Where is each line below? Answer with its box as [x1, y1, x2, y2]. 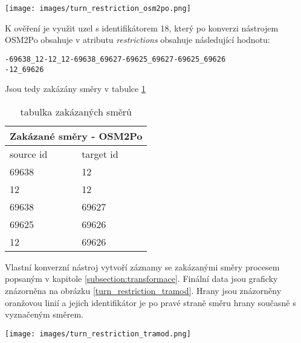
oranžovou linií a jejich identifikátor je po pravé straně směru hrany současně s [5, 296, 296, 309]
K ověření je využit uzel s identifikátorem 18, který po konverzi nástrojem [5, 21, 279, 34]
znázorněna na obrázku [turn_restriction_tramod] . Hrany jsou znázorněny [5, 284, 282, 296]
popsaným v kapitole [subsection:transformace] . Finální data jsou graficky [5, 272, 278, 285]
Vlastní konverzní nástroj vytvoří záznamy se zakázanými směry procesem [5, 260, 280, 273]
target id [82, 146, 118, 161]
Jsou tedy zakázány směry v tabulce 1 [5, 82, 146, 95]
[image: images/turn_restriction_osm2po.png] [5, 4, 191, 13]
